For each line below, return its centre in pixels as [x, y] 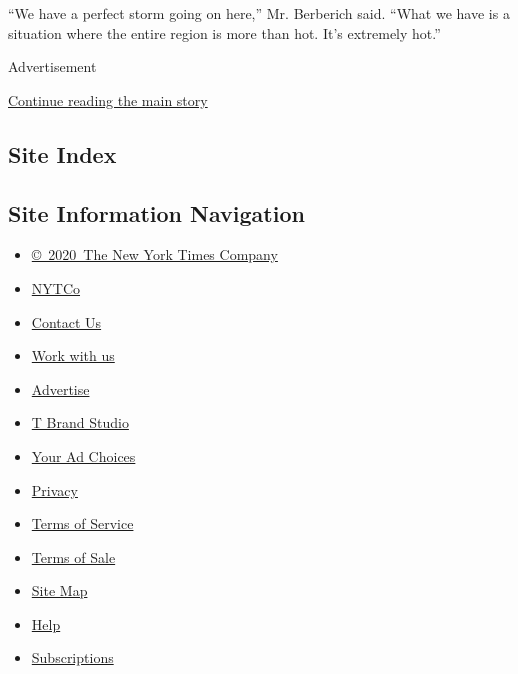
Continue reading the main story [108, 99]
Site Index [62, 153]
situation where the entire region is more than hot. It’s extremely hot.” [224, 32]
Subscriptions [72, 657]
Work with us [73, 355]
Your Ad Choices [83, 455]
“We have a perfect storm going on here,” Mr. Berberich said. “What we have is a [259, 13]
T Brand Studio [80, 422]
